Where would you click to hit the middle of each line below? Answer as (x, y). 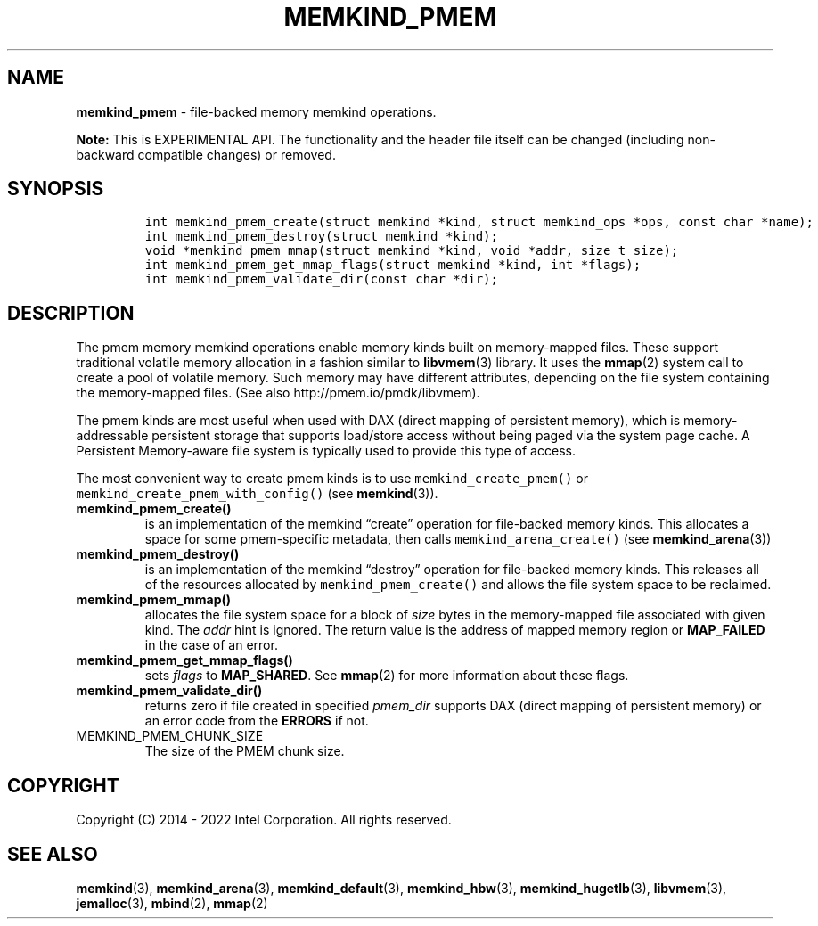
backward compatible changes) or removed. (206, 154)
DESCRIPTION (71, 313)
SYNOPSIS (56, 189)
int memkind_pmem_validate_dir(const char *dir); (321, 279)
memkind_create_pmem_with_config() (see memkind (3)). (257, 494)
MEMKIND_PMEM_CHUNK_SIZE (170, 736)
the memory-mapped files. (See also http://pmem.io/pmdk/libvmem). (278, 393)
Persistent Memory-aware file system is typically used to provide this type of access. (326, 451)
